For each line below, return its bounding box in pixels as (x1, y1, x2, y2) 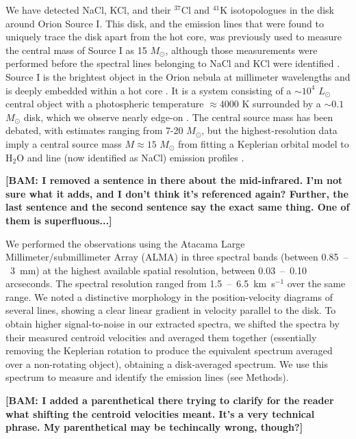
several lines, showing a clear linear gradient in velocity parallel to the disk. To (5, 303, 336, 317)
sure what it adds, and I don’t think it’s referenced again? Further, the (5, 186, 348, 200)
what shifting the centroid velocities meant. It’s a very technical (5, 406, 315, 421)
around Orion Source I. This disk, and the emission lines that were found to (5, 16, 324, 30)
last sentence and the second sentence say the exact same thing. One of (5, 200, 350, 214)
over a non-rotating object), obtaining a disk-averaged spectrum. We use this (5, 356, 329, 371)
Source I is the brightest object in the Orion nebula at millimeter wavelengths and (5, 69, 351, 83)
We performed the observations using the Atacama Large (5, 236, 245, 250)
